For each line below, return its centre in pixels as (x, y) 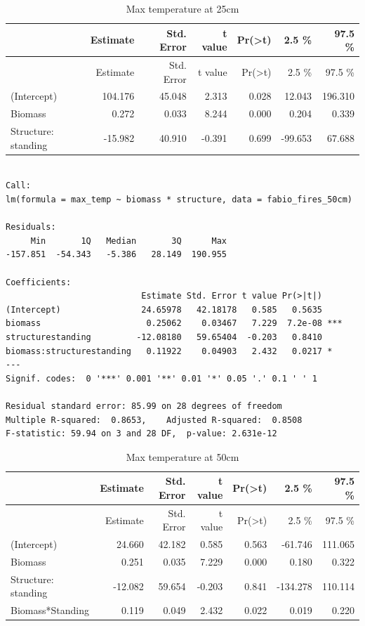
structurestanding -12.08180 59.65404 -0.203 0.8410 (164, 337)
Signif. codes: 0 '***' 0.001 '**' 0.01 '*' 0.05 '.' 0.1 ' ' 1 (161, 378)
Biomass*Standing (50, 610)
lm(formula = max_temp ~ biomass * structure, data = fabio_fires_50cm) (179, 200)
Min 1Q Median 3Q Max (128, 241)
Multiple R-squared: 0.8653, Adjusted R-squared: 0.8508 (154, 420)
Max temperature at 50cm (182, 456)
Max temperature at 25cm (182, 8)
